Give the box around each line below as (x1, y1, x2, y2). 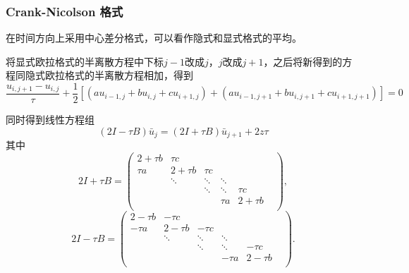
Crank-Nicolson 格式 (6, 2, 123, 20)
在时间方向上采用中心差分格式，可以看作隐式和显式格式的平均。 (6, 30, 302, 45)
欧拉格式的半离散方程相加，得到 (44, 68, 193, 83)
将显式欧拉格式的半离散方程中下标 (6, 54, 164, 68)
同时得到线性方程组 (6, 112, 94, 127)
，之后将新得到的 (263, 54, 343, 68)
